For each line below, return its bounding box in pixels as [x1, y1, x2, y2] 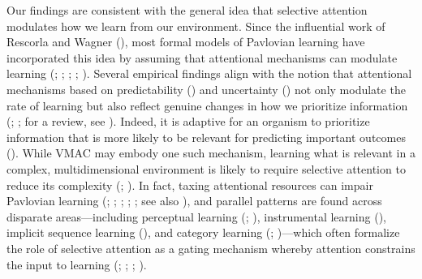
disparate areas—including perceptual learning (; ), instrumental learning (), [6, 208, 386, 225]
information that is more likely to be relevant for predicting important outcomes [6, 128, 406, 145]
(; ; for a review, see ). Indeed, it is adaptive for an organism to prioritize [6, 113, 370, 130]
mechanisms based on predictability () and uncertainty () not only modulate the [6, 80, 406, 97]
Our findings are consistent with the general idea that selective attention [6, 2, 368, 18]
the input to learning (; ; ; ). [6, 255, 147, 273]
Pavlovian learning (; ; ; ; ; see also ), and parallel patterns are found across [6, 192, 382, 209]
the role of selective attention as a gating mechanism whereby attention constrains [6, 239, 416, 256]
